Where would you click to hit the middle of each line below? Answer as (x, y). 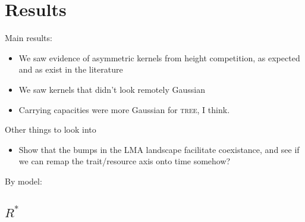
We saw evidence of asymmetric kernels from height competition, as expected (159, 57)
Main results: (29, 38)
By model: (23, 181)
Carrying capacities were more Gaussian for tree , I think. (124, 109)
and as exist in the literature (71, 69)
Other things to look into (51, 129)
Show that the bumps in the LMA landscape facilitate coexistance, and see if (159, 149)
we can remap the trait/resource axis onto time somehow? (125, 161)
